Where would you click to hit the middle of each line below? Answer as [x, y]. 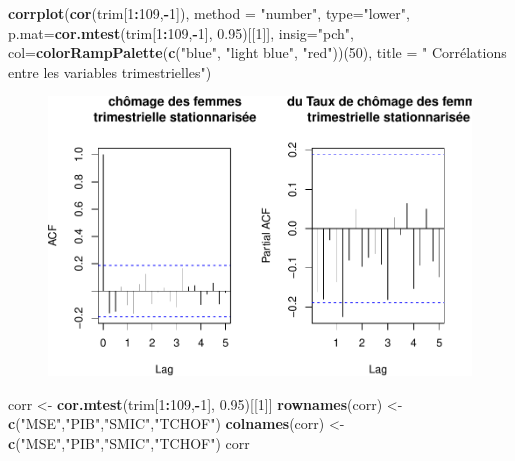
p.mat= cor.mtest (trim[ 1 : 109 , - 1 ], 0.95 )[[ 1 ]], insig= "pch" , [181, 32]
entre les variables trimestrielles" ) [110, 71]
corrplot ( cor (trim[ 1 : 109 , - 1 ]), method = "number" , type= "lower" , [209, 13]
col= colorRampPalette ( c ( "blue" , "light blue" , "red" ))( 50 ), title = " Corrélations [257, 52]
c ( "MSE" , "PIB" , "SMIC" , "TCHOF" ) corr [129, 442]
